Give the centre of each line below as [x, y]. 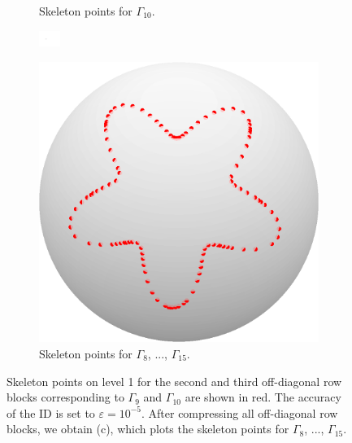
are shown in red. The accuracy [263, 397]
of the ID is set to [51, 412]
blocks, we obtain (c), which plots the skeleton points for [148, 429]
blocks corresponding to [65, 397]
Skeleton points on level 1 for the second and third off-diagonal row [174, 381]
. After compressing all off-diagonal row [239, 412]
